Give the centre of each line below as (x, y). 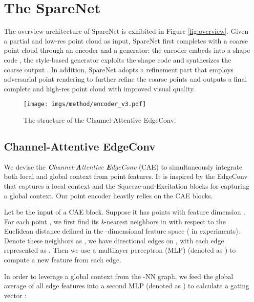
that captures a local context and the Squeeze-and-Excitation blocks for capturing (127, 185)
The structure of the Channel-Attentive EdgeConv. (100, 119)
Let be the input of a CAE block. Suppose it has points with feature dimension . (125, 212)
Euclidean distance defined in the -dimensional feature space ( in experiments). (122, 231)
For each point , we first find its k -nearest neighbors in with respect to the (115, 221)
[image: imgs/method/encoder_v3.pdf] (85, 104)
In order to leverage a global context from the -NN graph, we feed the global (119, 276)
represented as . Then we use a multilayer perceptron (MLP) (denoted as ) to (120, 250)
